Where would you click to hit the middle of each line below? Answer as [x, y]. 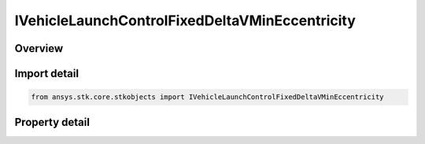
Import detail [46, 74]
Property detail [52, 122]
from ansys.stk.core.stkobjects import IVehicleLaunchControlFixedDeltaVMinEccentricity [208, 97]
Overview [39, 48]
